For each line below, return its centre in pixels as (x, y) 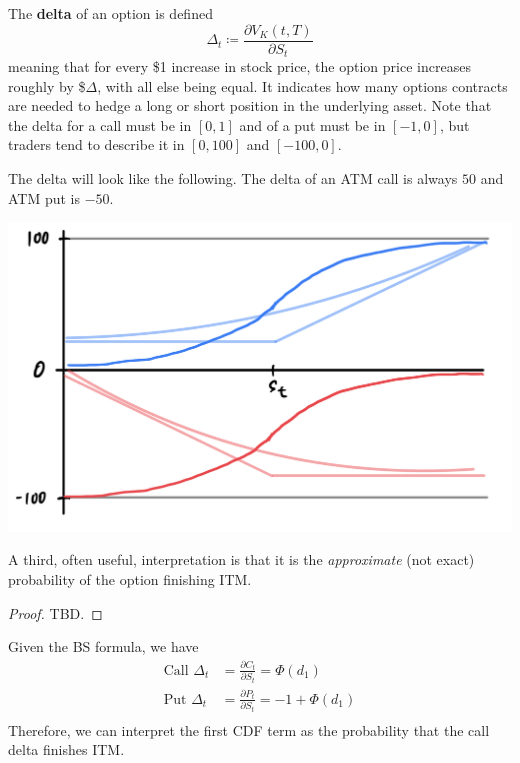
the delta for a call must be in (100, 124)
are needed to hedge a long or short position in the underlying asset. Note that (250, 105)
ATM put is (44, 197)
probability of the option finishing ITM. (130, 579)
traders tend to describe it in (96, 144)
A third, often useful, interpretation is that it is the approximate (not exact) (241, 559)
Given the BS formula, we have (103, 646)
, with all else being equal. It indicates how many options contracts (302, 85)
